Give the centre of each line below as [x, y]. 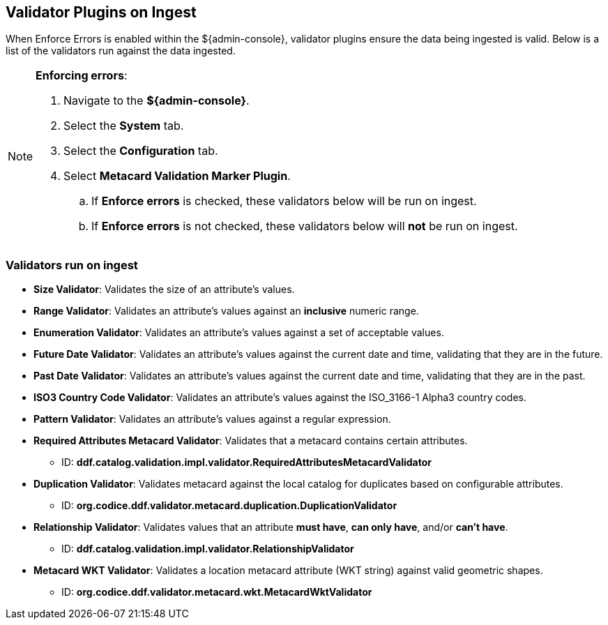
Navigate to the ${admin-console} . [157, 101]
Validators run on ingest [72, 265]
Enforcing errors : [82, 76]
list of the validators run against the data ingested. [121, 51]
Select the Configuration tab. [141, 151]
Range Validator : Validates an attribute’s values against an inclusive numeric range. [226, 311]
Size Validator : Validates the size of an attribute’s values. [164, 289]
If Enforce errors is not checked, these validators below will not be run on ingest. [305, 226]
